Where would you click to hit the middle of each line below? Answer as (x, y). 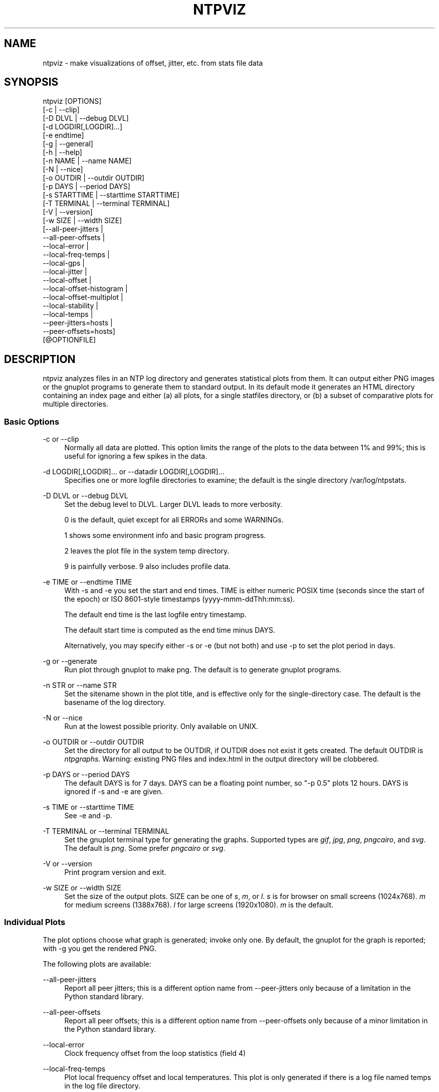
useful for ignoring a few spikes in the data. (136, 456)
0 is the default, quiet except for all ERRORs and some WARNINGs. (174, 520)
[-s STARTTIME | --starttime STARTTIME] (111, 195)
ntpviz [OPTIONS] (72, 101)
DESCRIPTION (40, 359)
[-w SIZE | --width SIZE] (82, 221)
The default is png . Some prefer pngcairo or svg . (145, 848)
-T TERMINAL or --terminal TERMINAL (106, 831)
